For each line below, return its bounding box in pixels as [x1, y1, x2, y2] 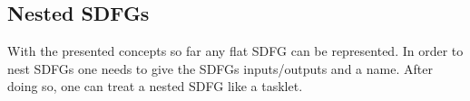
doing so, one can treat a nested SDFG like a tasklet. [7, 77, 303, 96]
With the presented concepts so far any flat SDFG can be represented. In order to [7, 41, 464, 60]
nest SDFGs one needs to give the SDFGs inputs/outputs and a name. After [7, 59, 433, 78]
